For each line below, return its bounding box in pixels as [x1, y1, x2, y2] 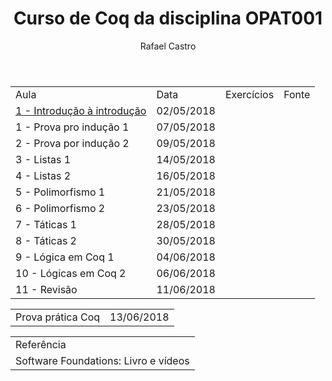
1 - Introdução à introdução [15, 103, 147, 117]
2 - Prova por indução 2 [15, 136, 130, 150]
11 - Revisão [15, 282, 78, 296]
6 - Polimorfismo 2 [15, 201, 106, 215]
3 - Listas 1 [15, 152, 72, 166]
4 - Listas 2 [15, 168, 72, 182]
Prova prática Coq [15, 310, 101, 324]
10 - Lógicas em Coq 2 [15, 266, 127, 280]
